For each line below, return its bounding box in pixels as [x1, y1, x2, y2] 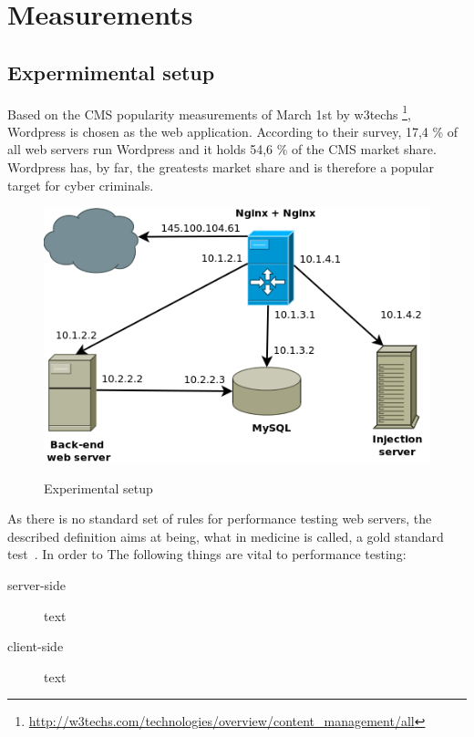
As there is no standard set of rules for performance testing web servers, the [7, 509, 432, 528]
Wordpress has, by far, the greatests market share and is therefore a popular [7, 158, 434, 177]
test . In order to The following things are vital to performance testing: [7, 545, 407, 564]
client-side [7, 637, 64, 656]
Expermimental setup [7, 57, 215, 86]
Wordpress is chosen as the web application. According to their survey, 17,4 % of [7, 121, 459, 140]
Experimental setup [44, 478, 153, 497]
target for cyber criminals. [7, 175, 154, 194]
